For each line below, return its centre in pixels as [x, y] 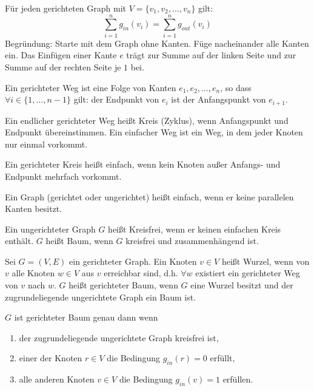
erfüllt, [222, 358]
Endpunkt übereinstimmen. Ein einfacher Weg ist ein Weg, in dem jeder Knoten [154, 132]
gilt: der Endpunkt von [116, 99]
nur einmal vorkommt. [46, 144]
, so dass [236, 87]
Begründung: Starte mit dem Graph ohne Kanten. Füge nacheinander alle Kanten [157, 43]
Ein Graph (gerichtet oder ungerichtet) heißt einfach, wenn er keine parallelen [149, 196]
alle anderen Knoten [57, 379]
